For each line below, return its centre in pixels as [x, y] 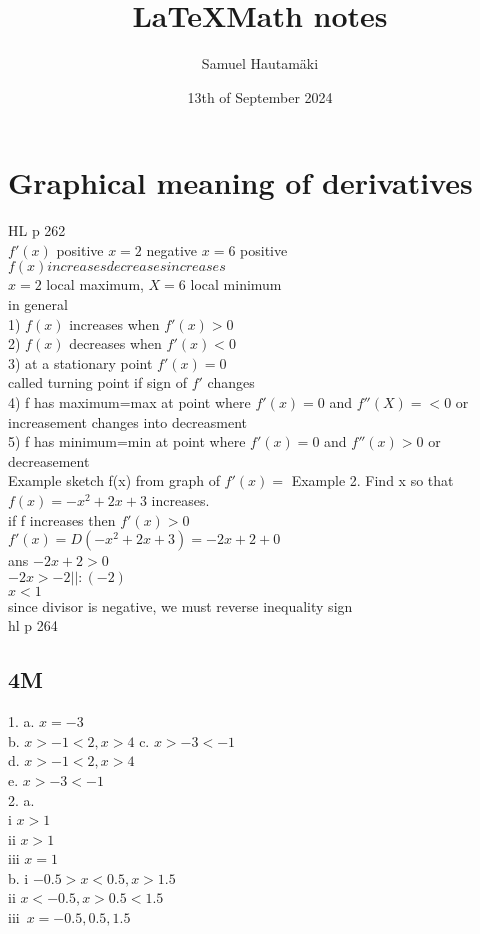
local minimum [236, 284]
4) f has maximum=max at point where [129, 402]
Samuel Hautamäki [260, 63]
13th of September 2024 [260, 96]
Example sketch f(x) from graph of [114, 480]
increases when [114, 323]
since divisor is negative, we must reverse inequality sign [180, 605]
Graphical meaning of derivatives [240, 182]
